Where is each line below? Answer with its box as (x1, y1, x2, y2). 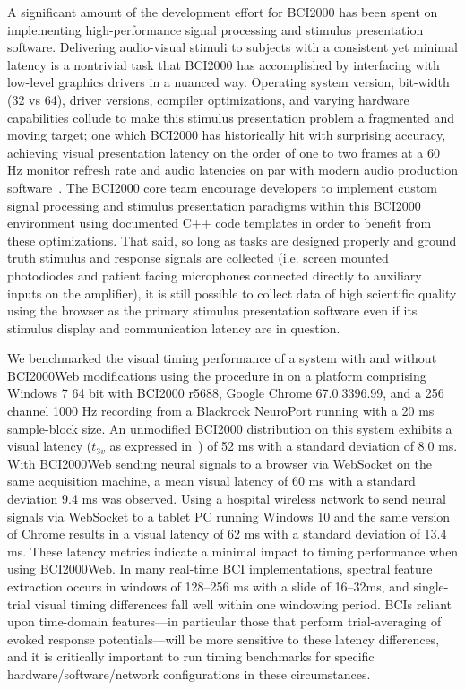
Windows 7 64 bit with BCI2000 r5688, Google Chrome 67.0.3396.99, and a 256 (7, 384, 444, 402)
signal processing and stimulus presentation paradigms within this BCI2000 (7, 195, 421, 214)
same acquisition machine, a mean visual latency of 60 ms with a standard (7, 471, 416, 490)
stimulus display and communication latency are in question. (7, 318, 340, 337)
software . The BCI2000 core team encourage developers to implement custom (7, 177, 437, 196)
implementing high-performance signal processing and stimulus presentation (7, 20, 424, 39)
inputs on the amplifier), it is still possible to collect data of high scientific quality (7, 283, 457, 302)
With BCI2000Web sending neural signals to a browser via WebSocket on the (7, 453, 432, 472)
